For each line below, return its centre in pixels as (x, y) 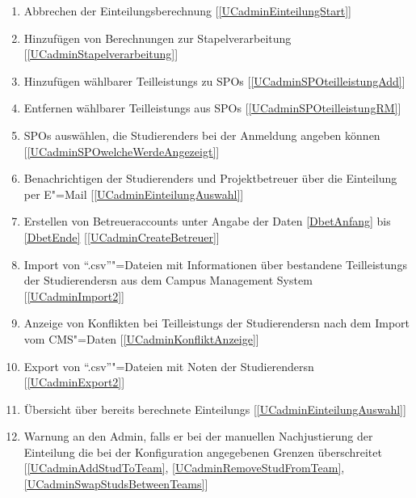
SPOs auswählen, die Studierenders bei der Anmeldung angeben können (202, 135)
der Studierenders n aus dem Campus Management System (168, 280)
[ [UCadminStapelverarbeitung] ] (101, 54)
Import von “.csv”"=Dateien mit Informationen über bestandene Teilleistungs (215, 264)
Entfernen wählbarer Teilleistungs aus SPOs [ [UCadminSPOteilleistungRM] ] (212, 108)
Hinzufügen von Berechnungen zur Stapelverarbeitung (158, 38)
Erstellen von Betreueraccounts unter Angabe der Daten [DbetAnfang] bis (207, 221)
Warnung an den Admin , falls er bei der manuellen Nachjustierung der (198, 436)
